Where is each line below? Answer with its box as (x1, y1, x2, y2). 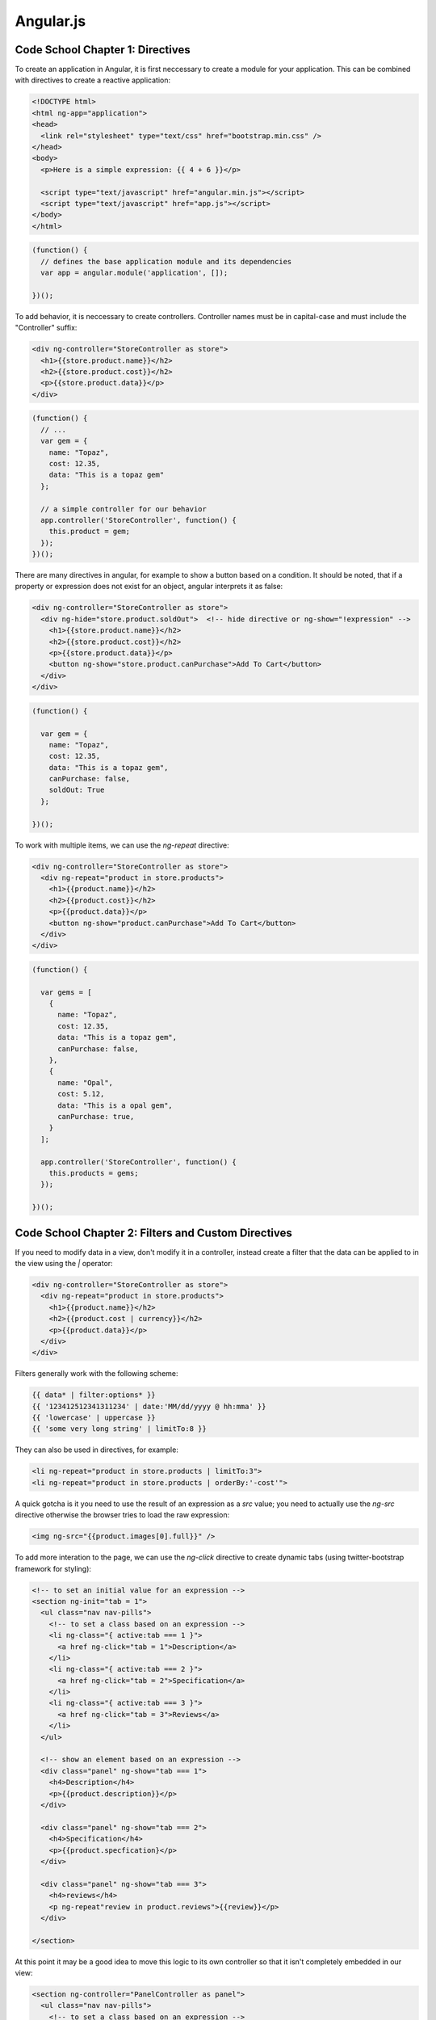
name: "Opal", (57, 1078, 113, 1087)
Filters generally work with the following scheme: (15, 1369, 178, 1378)
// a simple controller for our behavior (40, 504, 208, 513)
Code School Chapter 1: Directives (15, 43, 191, 57)
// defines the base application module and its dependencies (40, 257, 292, 266)
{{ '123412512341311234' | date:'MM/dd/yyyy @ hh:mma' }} (31, 1402, 266, 1411)
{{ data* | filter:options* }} (31, 1391, 157, 1399)
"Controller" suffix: (15, 323, 78, 333)
